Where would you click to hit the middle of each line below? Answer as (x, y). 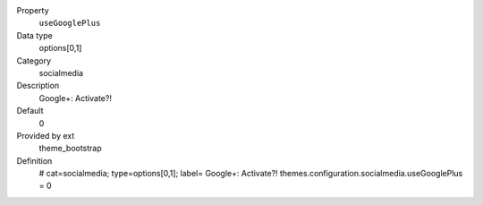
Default (30, 111)
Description (38, 86)
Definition (34, 160)
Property (33, 10)
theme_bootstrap (70, 149)
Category (34, 60)
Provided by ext (46, 135)
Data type (34, 35)
